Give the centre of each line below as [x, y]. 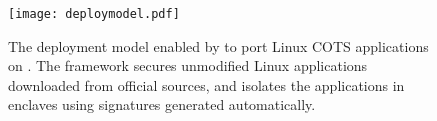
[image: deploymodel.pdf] [94, 14]
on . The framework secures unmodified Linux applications [188, 65]
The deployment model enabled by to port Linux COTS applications [218, 45]
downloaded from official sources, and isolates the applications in [206, 84]
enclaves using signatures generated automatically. [162, 104]
